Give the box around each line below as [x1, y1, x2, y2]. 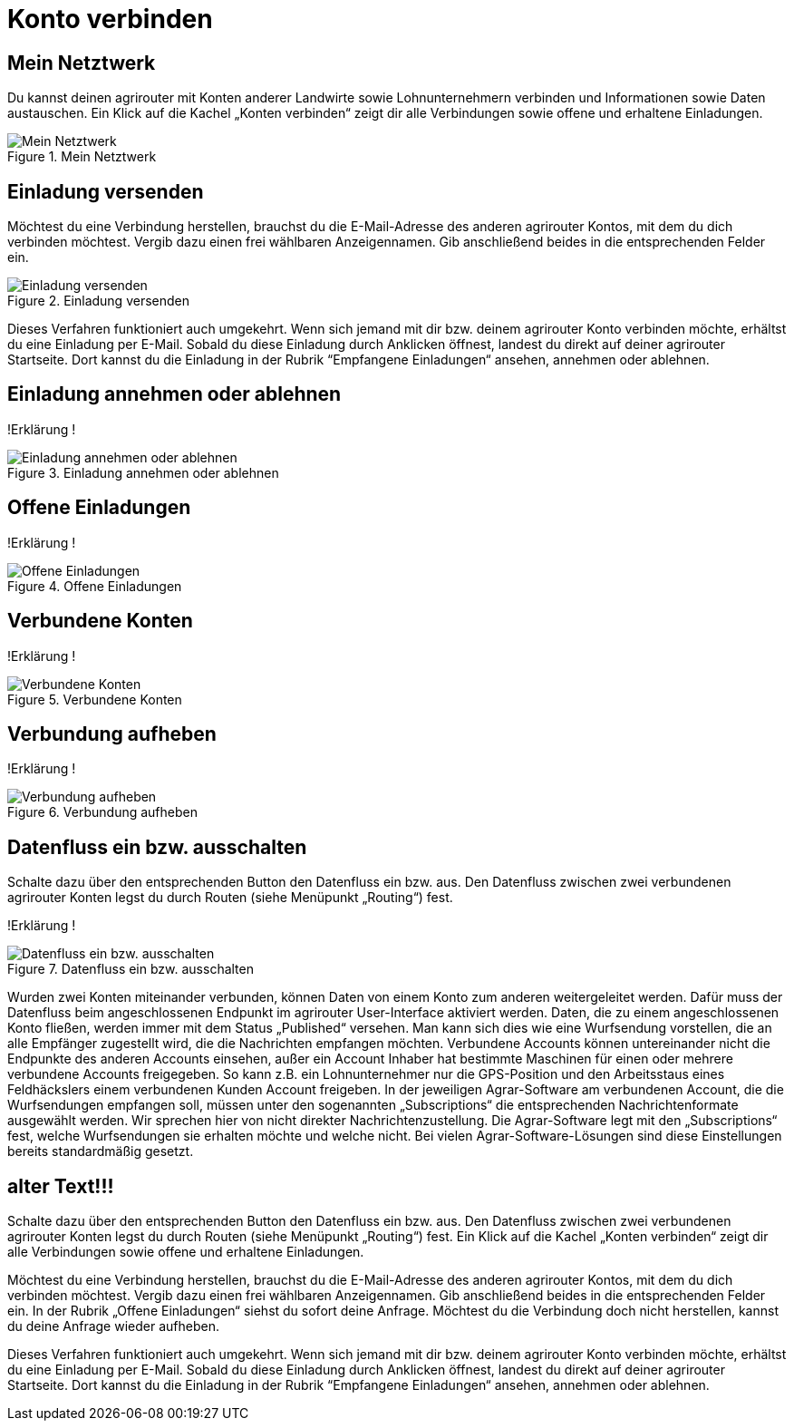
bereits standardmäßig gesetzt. [7, 1143, 194, 1160]
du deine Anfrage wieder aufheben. [7, 1318, 219, 1335]
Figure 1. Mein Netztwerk [7, 149, 157, 165]
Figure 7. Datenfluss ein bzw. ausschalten [7, 961, 254, 977]
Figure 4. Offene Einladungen [7, 578, 182, 594]
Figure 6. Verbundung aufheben [7, 804, 198, 821]
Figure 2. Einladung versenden [7, 293, 189, 309]
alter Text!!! [7, 1174, 114, 1198]
